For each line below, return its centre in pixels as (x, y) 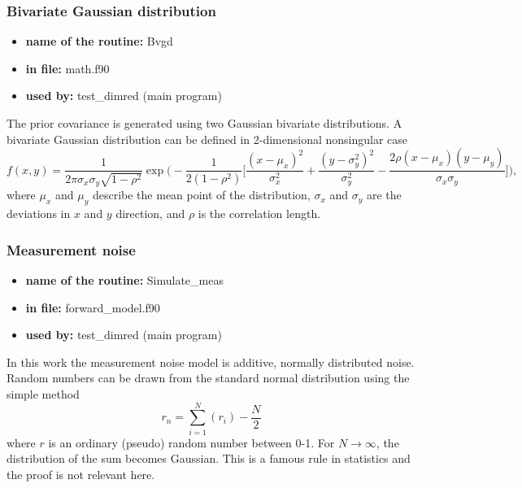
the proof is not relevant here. (81, 474)
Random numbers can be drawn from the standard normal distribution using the (208, 378)
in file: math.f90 (67, 68)
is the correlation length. (259, 213)
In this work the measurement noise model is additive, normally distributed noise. (211, 362)
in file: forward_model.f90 (93, 307)
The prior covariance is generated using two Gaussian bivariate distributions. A (204, 123)
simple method (43, 393)
